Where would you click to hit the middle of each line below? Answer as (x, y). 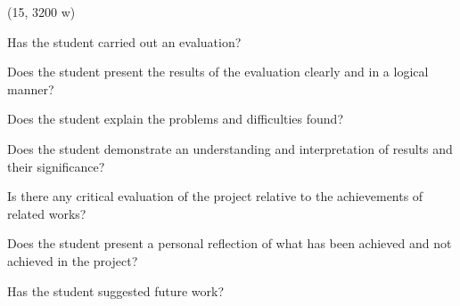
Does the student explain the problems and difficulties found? (176, 119)
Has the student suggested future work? (116, 290)
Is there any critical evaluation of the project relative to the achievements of (215, 196)
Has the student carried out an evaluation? (124, 41)
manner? (31, 89)
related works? (47, 213)
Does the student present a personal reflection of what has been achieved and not (230, 243)
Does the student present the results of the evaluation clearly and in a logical (218, 72)
